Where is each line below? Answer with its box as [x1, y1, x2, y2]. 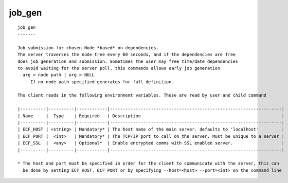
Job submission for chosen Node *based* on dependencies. [18, 45, 159, 51]
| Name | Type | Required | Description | [18, 113, 285, 119]
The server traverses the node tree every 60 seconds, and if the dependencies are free [18, 52, 236, 57]
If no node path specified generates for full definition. [30, 79, 175, 85]
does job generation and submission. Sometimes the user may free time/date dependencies [18, 58, 238, 64]
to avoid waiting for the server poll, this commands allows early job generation [18, 65, 220, 71]
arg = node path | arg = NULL [22, 72, 95, 78]
